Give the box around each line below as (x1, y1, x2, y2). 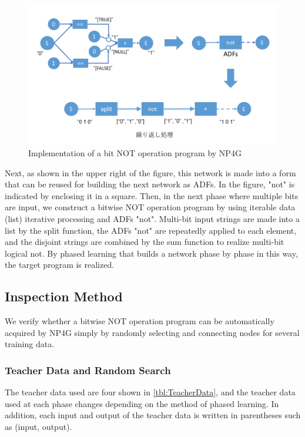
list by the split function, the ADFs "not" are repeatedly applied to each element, (5, 224, 297, 236)
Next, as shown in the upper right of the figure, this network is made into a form (5, 166, 296, 179)
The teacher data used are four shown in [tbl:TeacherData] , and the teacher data (5, 386, 296, 398)
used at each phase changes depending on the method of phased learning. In (5, 397, 279, 409)
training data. (5, 338, 55, 350)
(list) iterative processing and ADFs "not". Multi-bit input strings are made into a (5, 213, 300, 225)
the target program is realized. (5, 258, 115, 271)
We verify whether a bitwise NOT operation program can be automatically (5, 315, 274, 327)
